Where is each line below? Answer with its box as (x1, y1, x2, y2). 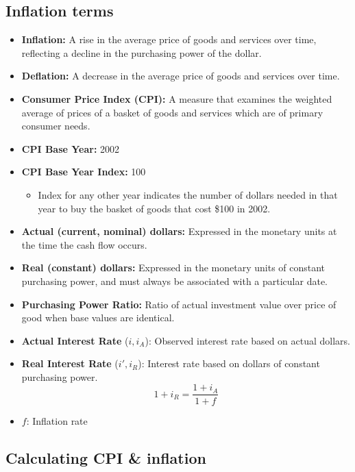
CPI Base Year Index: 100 (21, 164, 146, 179)
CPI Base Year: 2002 (21, 141, 120, 156)
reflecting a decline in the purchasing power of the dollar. (21, 45, 262, 60)
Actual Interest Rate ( (21, 333, 129, 347)
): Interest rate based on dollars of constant (138, 356, 320, 371)
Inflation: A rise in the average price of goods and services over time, (21, 32, 317, 47)
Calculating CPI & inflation (5, 447, 206, 468)
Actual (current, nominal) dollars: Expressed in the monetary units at (21, 224, 337, 238)
